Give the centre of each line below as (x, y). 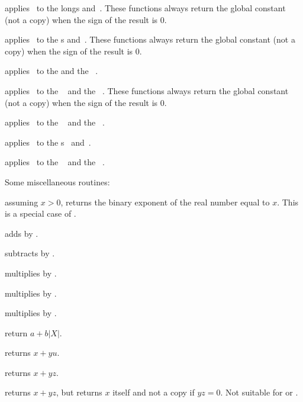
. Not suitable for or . (259, 392)
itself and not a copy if (154, 392)
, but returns (79, 392)
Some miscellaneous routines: (57, 181)
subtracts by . (30, 253)
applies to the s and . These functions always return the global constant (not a (150, 39)
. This (288, 202)
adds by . (22, 233)
